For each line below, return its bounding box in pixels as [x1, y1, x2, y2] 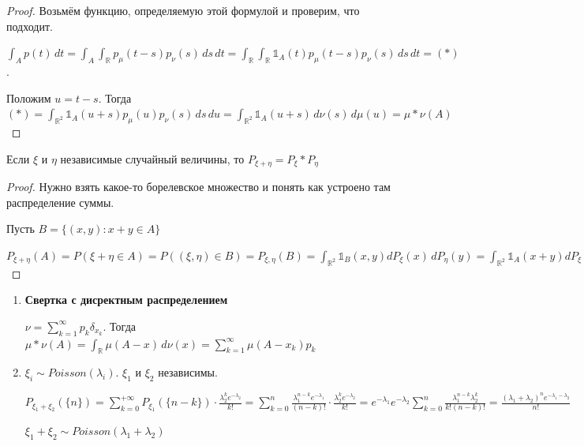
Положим [6, 89, 51, 106]
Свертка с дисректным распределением [24, 291, 228, 308]
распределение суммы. [6, 193, 114, 210]
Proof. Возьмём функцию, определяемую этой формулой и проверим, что [6, 2, 360, 18]
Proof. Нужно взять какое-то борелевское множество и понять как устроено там [6, 178, 391, 195]
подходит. [6, 17, 53, 34]
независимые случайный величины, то [60, 150, 245, 167]
